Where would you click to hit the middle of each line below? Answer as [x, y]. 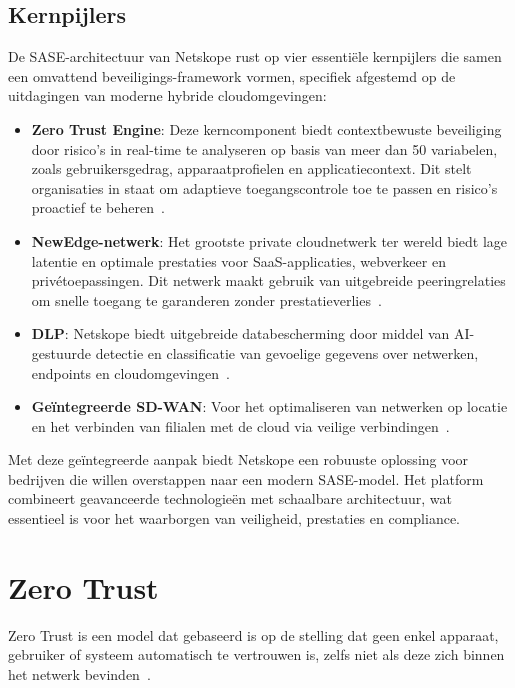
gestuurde [61, 352]
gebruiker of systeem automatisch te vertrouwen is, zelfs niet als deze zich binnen [256, 654]
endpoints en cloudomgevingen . [130, 372]
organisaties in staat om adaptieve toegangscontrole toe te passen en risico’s [264, 187]
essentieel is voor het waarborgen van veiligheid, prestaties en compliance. [234, 518]
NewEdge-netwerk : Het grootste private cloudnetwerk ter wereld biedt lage [269, 240]
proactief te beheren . [98, 207]
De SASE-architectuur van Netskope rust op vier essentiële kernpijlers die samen [255, 56]
